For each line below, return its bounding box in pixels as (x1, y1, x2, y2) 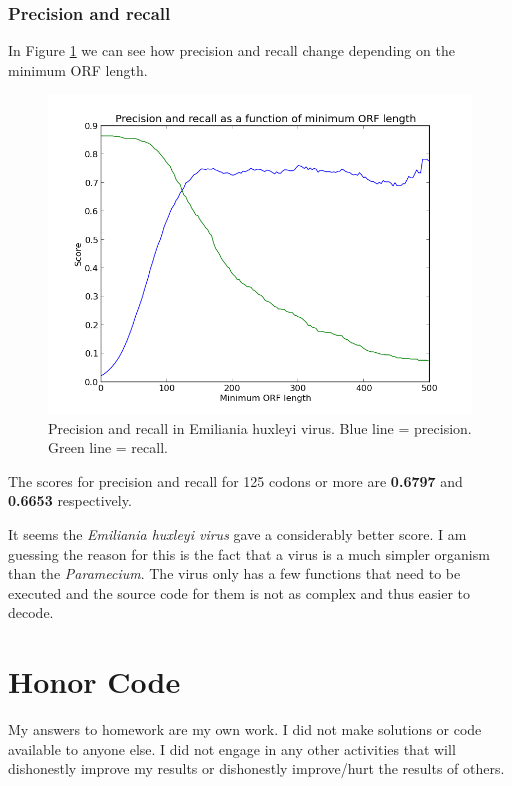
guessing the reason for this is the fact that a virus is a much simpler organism (8, 543, 490, 564)
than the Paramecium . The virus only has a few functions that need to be (8, 563, 461, 584)
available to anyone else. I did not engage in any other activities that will (8, 738, 456, 759)
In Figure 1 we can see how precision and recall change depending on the (8, 40, 455, 61)
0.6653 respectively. (8, 490, 132, 511)
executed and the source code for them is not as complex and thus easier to (8, 582, 471, 603)
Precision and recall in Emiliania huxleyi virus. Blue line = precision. (48, 417, 472, 438)
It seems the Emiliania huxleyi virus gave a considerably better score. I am (8, 523, 467, 544)
